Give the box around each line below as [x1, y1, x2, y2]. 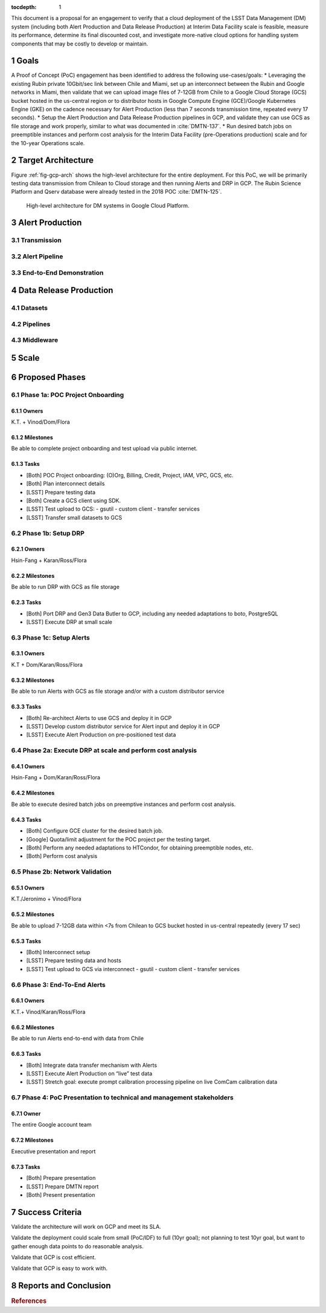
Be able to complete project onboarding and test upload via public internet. [11, 445, 198, 452]
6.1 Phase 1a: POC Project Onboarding [11, 390, 124, 399]
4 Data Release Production [11, 285, 113, 296]
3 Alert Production [11, 218, 82, 228]
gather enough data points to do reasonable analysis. [11, 1242, 144, 1249]
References [11, 1297, 47, 1305]
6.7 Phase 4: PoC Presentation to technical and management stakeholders [11, 1093, 234, 1102]
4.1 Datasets [11, 304, 48, 312]
